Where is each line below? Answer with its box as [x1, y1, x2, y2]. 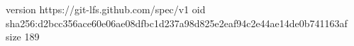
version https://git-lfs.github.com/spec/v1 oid [6, 2, 206, 16]
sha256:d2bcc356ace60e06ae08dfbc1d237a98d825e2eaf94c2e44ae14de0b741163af [6, 15, 348, 30]
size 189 [6, 29, 40, 44]
